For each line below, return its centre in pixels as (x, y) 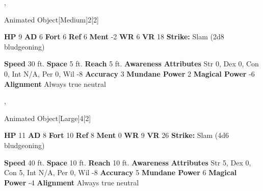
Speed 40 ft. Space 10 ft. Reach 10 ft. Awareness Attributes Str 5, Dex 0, (128, 162)
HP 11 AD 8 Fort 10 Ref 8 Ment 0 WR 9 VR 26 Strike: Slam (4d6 (117, 135)
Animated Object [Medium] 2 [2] (51, 19)
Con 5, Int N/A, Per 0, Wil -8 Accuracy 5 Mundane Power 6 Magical (121, 172)
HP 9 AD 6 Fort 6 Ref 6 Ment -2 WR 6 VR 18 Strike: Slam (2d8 (114, 37)
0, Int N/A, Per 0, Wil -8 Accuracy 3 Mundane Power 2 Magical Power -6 (129, 73)
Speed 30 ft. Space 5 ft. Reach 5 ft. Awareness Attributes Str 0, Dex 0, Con (131, 64)
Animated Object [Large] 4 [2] (48, 118)
